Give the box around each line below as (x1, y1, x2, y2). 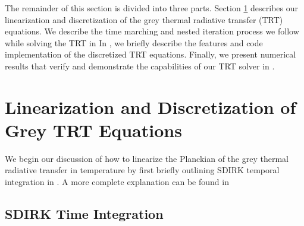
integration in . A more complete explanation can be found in (5, 176, 229, 188)
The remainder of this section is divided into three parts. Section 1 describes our (5, 2, 299, 14)
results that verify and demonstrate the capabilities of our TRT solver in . (5, 59, 275, 72)
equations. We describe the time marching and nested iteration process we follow (5, 25, 299, 37)
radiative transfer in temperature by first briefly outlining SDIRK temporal (5, 164, 280, 176)
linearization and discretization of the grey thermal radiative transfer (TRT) (5, 13, 283, 26)
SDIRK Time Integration (5, 205, 164, 223)
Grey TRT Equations (5, 117, 182, 142)
